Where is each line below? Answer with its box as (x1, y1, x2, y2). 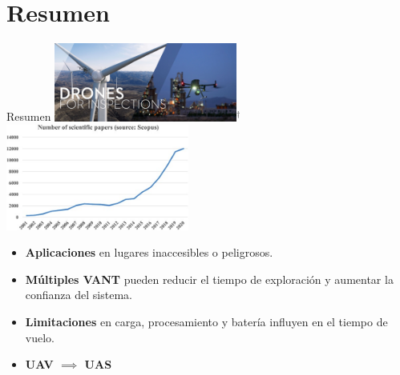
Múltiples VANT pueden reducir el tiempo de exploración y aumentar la (25, 270, 394, 287)
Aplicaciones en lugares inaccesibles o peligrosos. (25, 244, 273, 261)
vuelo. (25, 329, 55, 345)
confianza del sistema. (25, 286, 132, 303)
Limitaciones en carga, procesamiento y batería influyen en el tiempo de (25, 313, 388, 329)
